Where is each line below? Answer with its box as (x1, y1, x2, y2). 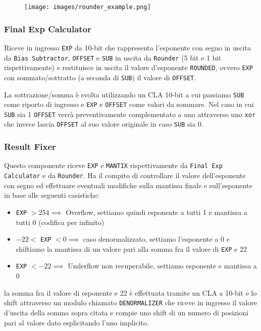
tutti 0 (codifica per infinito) (16, 216, 105, 227)
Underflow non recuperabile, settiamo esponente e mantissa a (68, 260, 257, 271)
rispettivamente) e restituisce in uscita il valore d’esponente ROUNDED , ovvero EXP (4, 62, 253, 73)
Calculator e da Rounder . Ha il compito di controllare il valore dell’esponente (4, 170, 246, 180)
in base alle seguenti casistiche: (4, 190, 99, 200)
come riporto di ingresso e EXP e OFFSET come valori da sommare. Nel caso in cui (4, 99, 254, 109)
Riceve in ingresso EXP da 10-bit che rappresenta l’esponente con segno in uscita (4, 42, 251, 52)
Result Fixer (4, 140, 56, 153)
